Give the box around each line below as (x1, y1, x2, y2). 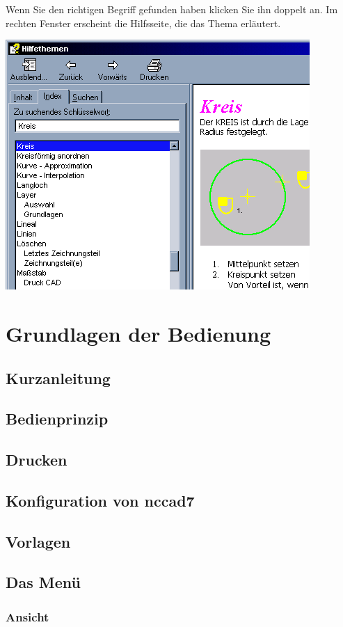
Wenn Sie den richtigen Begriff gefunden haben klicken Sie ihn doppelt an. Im (6, 2, 338, 16)
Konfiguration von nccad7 (6, 489, 195, 511)
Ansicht (6, 608, 49, 625)
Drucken (6, 449, 67, 470)
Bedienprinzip (6, 408, 109, 429)
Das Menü (6, 571, 81, 593)
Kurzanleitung (6, 367, 111, 388)
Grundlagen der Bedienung (6, 319, 271, 347)
